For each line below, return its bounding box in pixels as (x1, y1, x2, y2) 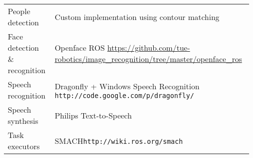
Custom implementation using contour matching (54, 11, 219, 22)
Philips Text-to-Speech (54, 109, 132, 121)
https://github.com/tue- (107, 42, 190, 53)
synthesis (8, 115, 38, 126)
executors (8, 140, 40, 152)
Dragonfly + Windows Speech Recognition (54, 80, 199, 92)
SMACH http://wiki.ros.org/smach (54, 135, 183, 146)
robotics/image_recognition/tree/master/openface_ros (54, 53, 242, 64)
